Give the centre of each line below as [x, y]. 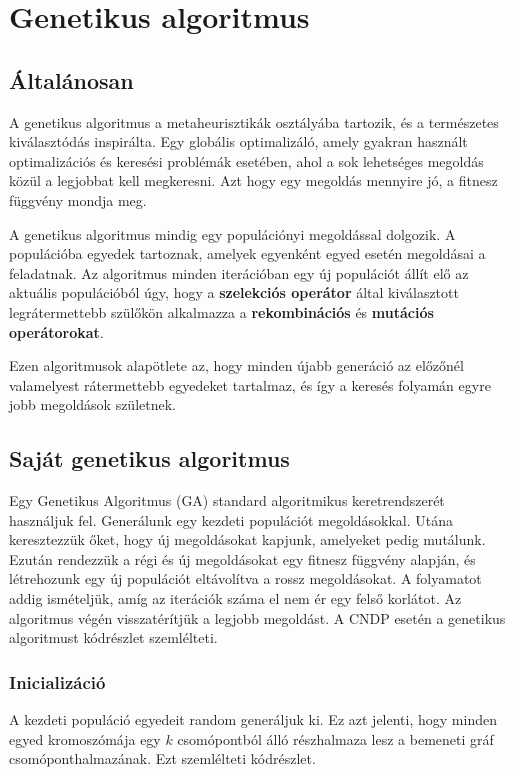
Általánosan [71, 79]
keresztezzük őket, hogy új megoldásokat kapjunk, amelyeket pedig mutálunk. [247, 539]
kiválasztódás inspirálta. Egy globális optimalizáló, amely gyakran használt [238, 141]
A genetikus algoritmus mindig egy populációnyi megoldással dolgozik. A [232, 233]
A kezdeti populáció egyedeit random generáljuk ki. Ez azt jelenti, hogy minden [253, 719]
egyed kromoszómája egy [85, 738]
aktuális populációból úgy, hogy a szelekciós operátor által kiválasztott [234, 292]
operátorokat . [56, 331]
